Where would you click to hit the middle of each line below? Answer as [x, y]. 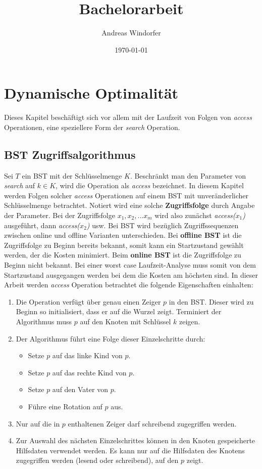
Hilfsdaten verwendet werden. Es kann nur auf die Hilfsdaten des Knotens [130, 450]
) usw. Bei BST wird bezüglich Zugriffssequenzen [163, 225]
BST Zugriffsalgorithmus [70, 154]
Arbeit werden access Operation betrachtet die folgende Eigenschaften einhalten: [129, 285]
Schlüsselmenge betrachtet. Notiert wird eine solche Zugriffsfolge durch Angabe [129, 205]
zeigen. [190, 321]
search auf [20, 185]
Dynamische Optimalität [91, 93]
